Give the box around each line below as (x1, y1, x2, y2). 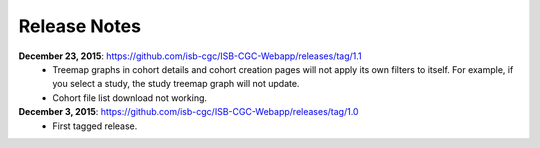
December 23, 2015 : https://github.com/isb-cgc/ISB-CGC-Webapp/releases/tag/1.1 (18, 50, 362, 62)
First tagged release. (52, 120, 138, 132)
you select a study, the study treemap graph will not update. (52, 78, 300, 90)
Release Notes (18, 15, 142, 37)
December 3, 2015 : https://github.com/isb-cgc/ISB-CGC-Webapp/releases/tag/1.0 (18, 106, 359, 118)
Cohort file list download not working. (52, 91, 208, 104)
